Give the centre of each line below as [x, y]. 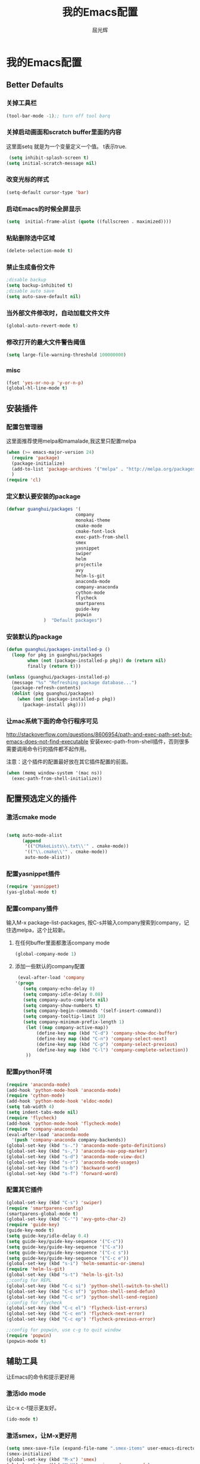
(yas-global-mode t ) [32, 892]
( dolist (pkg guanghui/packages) [53, 693]
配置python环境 [29, 1072]
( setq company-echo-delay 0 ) [59, 989]
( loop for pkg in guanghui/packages [57, 655]
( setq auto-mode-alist [34, 835]
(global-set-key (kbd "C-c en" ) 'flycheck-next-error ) [76, 1314]
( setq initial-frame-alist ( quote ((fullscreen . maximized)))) [89, 222]
